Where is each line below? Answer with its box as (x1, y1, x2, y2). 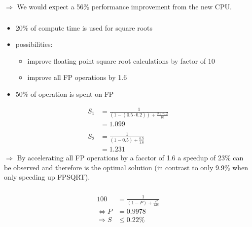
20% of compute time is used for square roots (15, 22, 153, 33)
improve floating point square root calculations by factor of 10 (27, 55, 215, 66)
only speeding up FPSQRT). (4, 172, 90, 182)
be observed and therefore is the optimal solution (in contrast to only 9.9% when (4, 162, 249, 172)
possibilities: (15, 39, 53, 49)
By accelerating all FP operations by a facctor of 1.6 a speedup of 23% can (17, 152, 244, 163)
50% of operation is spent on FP (15, 88, 114, 99)
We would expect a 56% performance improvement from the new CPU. (17, 1, 232, 11)
